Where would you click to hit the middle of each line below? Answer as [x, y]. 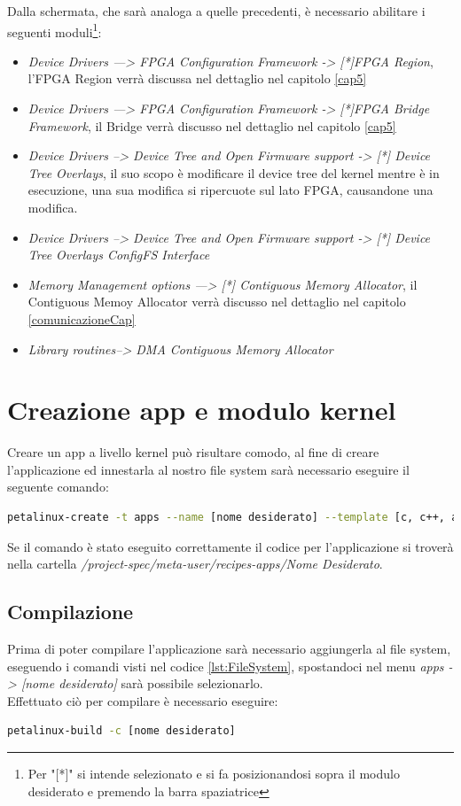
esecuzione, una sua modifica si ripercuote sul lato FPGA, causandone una [230, 190]
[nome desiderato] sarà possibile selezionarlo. [142, 683]
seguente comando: [58, 487]
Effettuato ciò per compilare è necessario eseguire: [143, 700]
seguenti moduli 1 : [55, 30]
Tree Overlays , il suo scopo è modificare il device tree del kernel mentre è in [234, 172]
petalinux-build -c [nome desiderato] [121, 731]
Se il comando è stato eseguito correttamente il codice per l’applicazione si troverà [230, 546]
